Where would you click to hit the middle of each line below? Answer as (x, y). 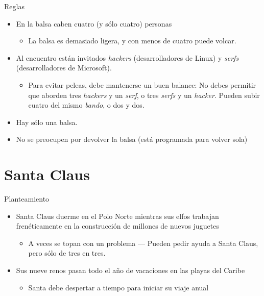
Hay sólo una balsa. (47, 122)
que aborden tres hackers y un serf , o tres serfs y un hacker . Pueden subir (144, 95)
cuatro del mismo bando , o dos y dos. (86, 105)
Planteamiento (27, 199)
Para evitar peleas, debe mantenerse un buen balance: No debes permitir (142, 84)
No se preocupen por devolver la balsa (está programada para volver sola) (132, 139)
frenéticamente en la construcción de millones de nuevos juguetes (117, 226)
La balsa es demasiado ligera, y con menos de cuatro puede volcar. (132, 41)
